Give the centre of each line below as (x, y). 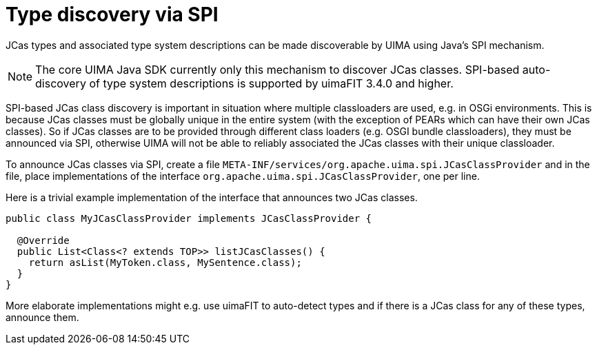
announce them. (42, 317)
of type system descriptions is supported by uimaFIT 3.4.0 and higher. (271, 83)
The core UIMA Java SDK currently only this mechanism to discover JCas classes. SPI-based (277, 69)
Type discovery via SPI (112, 14)
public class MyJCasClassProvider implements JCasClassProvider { (189, 218)
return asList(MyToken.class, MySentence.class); (165, 262)
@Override (43, 240)
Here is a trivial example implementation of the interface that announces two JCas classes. (212, 197)
